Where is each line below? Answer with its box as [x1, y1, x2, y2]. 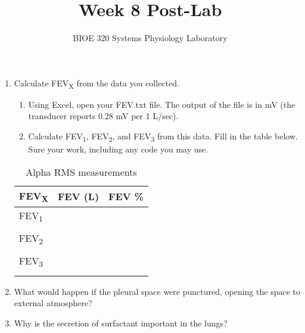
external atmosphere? [14, 297, 92, 309]
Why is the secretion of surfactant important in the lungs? [14, 316, 228, 329]
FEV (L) [57, 189, 99, 204]
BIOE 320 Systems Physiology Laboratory [73, 32, 228, 44]
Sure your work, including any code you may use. [28, 143, 208, 155]
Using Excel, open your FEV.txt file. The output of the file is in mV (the [28, 98, 295, 110]
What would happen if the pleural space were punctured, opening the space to [14, 285, 300, 297]
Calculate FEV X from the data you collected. [14, 76, 179, 91]
